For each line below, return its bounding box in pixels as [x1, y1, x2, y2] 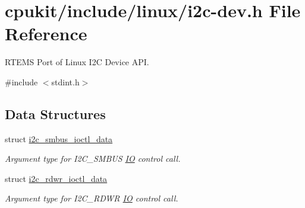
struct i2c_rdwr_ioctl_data [5, 172, 108, 184]
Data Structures [5, 104, 106, 123]
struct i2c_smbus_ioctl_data [5, 132, 113, 145]
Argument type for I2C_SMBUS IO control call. [5, 152, 181, 165]
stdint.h [51, 75, 80, 88]
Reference [5, 21, 87, 46]
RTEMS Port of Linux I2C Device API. [5, 56, 149, 68]
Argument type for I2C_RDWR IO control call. [5, 192, 178, 204]
